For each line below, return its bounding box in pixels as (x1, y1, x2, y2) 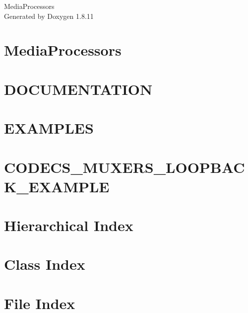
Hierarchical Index (4, 215, 133, 235)
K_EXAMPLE (4, 176, 110, 196)
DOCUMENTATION (4, 78, 153, 99)
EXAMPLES (4, 118, 94, 138)
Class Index (4, 254, 85, 274)
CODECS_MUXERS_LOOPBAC (4, 156, 245, 177)
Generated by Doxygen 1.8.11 (4, 10, 94, 21)
